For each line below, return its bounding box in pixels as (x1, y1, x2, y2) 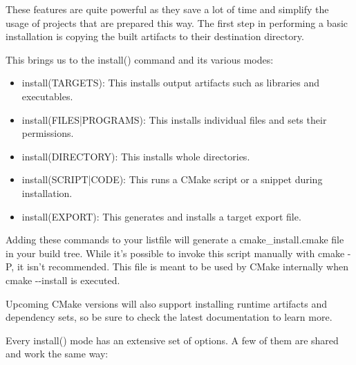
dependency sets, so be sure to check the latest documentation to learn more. (6, 310, 332, 324)
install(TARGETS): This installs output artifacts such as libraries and (21, 75, 320, 90)
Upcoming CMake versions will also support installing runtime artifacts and (6, 296, 327, 310)
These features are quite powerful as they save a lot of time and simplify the (6, 2, 329, 16)
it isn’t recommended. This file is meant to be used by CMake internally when (17, 259, 349, 274)
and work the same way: (6, 346, 109, 361)
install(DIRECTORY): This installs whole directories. (21, 149, 250, 163)
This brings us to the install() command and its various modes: (6, 52, 274, 66)
